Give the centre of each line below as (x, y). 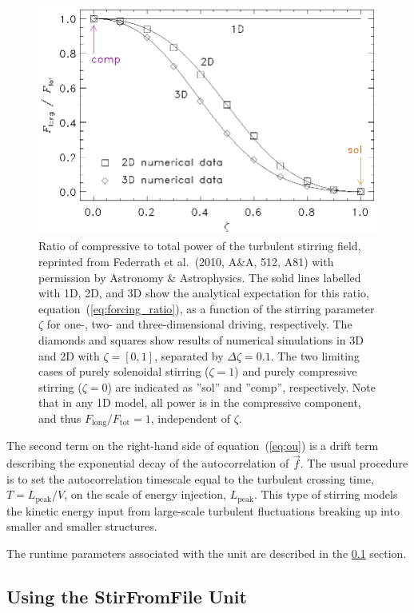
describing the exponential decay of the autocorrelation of (148, 463)
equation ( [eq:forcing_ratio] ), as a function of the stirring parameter (207, 308)
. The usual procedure (354, 463)
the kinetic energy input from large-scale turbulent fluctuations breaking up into (203, 510)
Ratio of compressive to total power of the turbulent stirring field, (200, 246)
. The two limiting (315, 355)
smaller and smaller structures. (82, 526)
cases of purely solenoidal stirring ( (124, 371)
